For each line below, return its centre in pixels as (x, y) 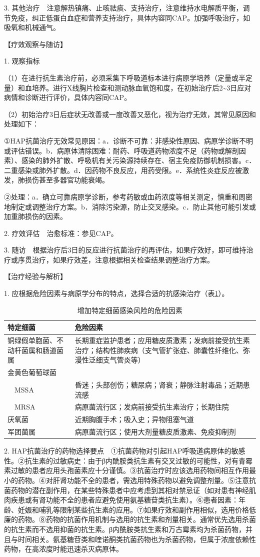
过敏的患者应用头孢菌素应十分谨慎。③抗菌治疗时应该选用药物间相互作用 (130, 470)
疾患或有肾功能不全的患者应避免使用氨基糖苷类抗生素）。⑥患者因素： (124, 500)
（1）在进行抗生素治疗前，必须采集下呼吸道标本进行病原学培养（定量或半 (125, 77)
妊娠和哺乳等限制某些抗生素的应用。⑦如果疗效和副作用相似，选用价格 (133, 509)
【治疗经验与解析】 (35, 276)
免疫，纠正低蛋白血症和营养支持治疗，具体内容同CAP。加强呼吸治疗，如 (130, 17)
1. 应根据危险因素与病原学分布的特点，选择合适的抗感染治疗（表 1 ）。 (116, 293)
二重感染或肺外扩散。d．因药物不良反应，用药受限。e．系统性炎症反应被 (123, 170)
